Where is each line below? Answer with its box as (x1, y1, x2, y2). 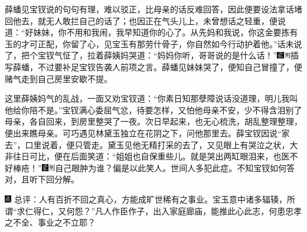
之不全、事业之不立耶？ (5, 216, 96, 228)
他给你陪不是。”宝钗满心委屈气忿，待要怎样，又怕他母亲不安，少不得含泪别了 (5, 103, 302, 116)
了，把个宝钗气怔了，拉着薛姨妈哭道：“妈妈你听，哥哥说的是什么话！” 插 (5, 49, 299, 61)
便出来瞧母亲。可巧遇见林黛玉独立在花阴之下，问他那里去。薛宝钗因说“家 (5, 126, 290, 139)
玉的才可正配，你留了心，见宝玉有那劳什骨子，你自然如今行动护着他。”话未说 (5, 37, 302, 50)
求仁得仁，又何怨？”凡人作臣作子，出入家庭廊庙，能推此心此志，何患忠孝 (17, 204, 302, 217)
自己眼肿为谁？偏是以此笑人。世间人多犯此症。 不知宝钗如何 (55, 161, 287, 174)
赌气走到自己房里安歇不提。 (5, 72, 112, 84)
